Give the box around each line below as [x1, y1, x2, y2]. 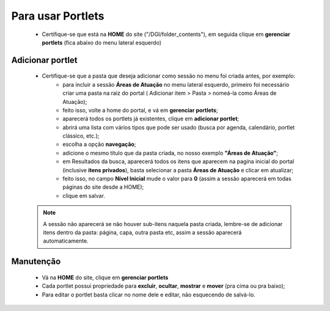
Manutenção [11, 257, 61, 267]
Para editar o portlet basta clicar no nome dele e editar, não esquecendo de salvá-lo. [42, 291, 256, 298]
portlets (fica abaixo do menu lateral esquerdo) [42, 38, 162, 46]
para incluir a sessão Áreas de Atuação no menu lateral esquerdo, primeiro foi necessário [62, 81, 290, 88]
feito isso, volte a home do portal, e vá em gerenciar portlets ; [62, 106, 218, 114]
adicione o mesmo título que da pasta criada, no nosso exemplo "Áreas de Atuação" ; [62, 149, 278, 156]
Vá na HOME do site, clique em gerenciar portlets [42, 274, 169, 281]
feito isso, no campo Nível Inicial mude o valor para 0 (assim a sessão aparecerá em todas [62, 175, 291, 183]
